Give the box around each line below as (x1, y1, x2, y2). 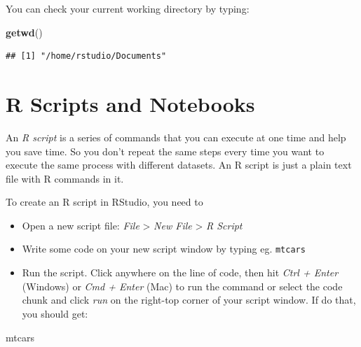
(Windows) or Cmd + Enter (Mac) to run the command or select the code (22, 278, 343, 293)
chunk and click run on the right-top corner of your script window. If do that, (22, 292, 356, 307)
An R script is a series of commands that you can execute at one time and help (6, 129, 346, 144)
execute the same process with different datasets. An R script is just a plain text (6, 157, 352, 172)
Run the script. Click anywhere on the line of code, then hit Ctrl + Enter (22, 265, 339, 280)
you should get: (22, 306, 88, 320)
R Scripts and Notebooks (6, 89, 255, 118)
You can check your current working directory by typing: (6, 1, 250, 15)
